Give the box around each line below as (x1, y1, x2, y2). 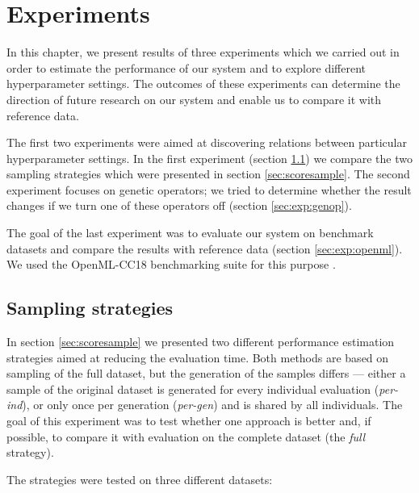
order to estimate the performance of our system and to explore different (6, 59, 366, 76)
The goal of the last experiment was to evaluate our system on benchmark (6, 224, 374, 241)
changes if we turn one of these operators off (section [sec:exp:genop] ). (6, 197, 352, 214)
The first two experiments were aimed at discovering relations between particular (6, 134, 407, 151)
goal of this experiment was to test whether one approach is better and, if (6, 412, 371, 429)
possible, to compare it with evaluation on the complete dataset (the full (6, 428, 366, 445)
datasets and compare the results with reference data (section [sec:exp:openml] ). (6, 240, 403, 257)
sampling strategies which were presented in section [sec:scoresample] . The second (6, 165, 410, 182)
